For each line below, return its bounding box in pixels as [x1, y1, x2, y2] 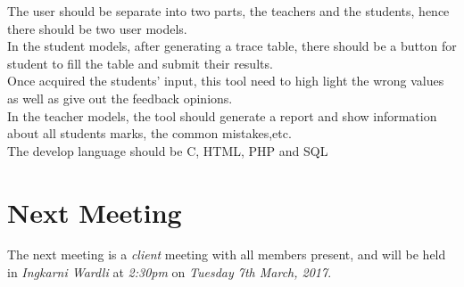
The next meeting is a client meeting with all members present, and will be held [7, 245, 446, 264]
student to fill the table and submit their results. [7, 53, 273, 72]
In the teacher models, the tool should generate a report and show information [7, 106, 437, 125]
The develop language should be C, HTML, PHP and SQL [7, 141, 328, 160]
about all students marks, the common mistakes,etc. [7, 124, 292, 143]
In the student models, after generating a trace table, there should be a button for [7, 37, 457, 55]
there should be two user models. [7, 19, 187, 37]
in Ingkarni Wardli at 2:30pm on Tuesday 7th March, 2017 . [7, 263, 332, 282]
